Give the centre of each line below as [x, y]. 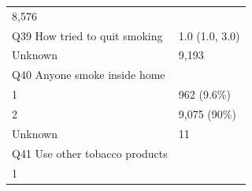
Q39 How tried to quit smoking [87, 35]
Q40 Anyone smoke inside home [89, 75]
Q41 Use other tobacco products [90, 153]
